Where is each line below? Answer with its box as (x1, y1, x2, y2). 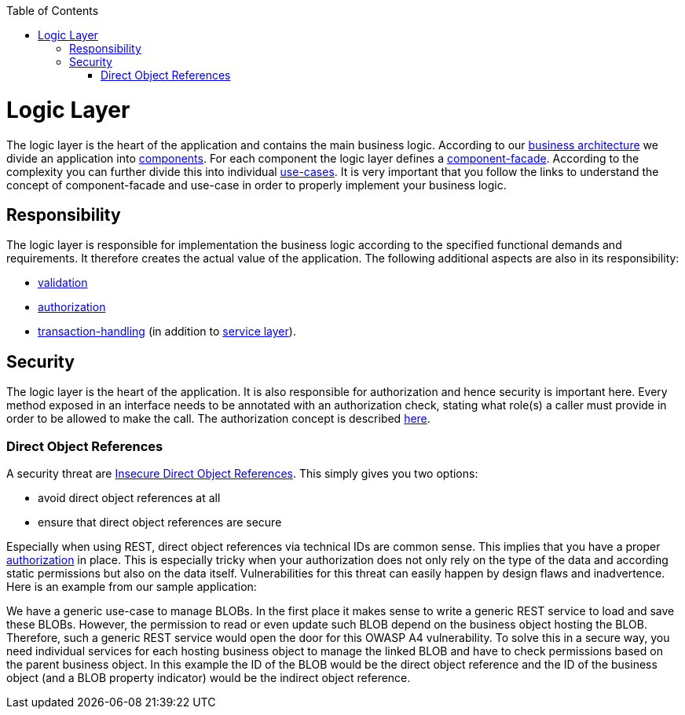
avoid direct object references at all (38, 490, 221, 504)
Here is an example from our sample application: (6, 579, 257, 593)
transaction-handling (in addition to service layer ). (38, 324, 296, 339)
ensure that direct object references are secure (38, 515, 282, 529)
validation (38, 276, 88, 290)
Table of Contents (6, 4, 99, 17)
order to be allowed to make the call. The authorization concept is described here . (6, 412, 430, 426)
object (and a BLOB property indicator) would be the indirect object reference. (6, 670, 411, 684)
